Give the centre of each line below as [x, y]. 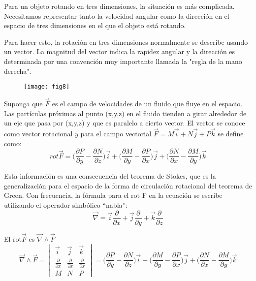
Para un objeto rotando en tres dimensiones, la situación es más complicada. [119, 6]
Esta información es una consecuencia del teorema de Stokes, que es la [110, 176]
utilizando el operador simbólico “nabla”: [66, 205]
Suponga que [23, 104]
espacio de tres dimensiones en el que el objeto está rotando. [95, 25]
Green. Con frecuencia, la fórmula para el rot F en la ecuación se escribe [113, 195]
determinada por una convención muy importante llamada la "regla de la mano [123, 61]
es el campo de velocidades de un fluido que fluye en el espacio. [147, 104]
